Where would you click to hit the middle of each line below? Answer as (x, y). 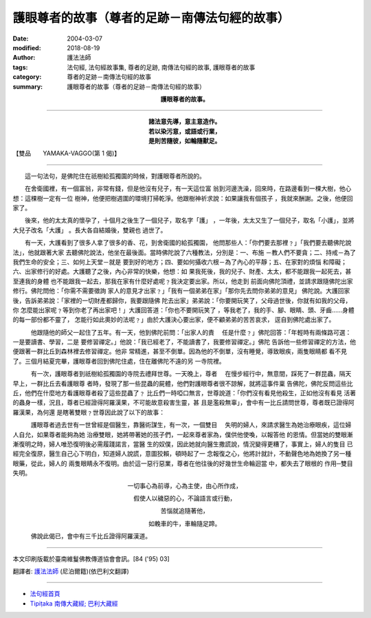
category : (27, 77)
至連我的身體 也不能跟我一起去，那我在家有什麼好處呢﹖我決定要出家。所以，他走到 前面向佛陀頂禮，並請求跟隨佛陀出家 (183, 281)
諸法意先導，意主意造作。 (185, 122)
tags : (20, 67)
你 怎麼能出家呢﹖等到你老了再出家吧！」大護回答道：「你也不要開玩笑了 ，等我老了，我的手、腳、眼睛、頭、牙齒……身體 (184, 310)
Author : (24, 58)
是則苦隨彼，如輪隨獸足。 (185, 141)
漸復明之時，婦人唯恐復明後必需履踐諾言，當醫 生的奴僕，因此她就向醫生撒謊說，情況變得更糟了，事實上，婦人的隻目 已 (183, 444)
